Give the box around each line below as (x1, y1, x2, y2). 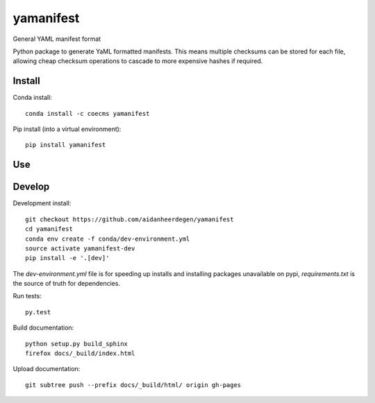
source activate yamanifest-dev (25, 244, 135, 252)
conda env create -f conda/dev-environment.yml (25, 234, 190, 243)
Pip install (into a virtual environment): (12, 125, 122, 133)
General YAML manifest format (12, 35, 101, 43)
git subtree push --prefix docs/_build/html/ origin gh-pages (25, 381, 242, 388)
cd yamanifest (25, 225, 73, 233)
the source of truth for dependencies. (12, 280, 121, 288)
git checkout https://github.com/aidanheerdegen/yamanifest (25, 215, 234, 223)
